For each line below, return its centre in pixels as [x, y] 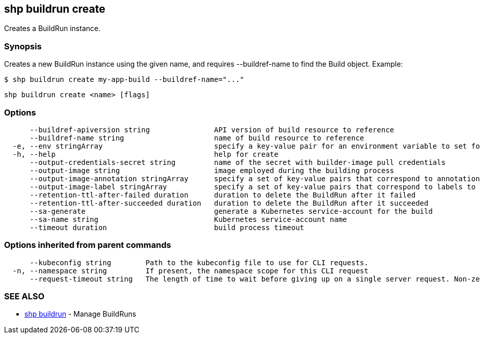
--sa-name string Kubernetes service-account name [188, 219]
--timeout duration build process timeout [167, 227]
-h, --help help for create [145, 154]
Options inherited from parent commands [88, 245]
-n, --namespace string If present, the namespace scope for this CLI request [190, 271]
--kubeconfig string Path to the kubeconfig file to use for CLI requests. [199, 262]
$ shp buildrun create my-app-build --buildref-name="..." [124, 80]
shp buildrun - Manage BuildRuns [80, 314]
